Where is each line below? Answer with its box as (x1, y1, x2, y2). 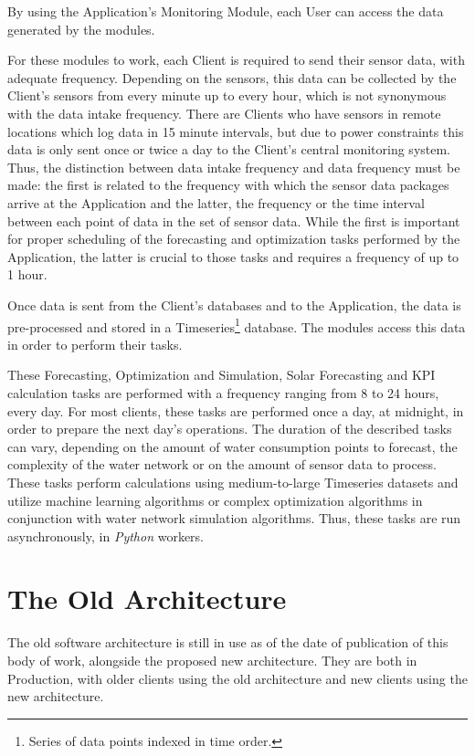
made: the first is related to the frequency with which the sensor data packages (7, 175, 449, 194)
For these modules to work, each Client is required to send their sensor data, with (7, 50, 465, 69)
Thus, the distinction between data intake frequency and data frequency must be (7, 157, 460, 176)
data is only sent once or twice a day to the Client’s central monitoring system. (7, 140, 451, 159)
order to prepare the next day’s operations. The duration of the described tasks (7, 419, 452, 438)
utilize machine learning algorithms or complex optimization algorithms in (7, 490, 423, 509)
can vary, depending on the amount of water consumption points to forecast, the (7, 436, 458, 456)
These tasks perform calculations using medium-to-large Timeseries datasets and (7, 472, 459, 491)
